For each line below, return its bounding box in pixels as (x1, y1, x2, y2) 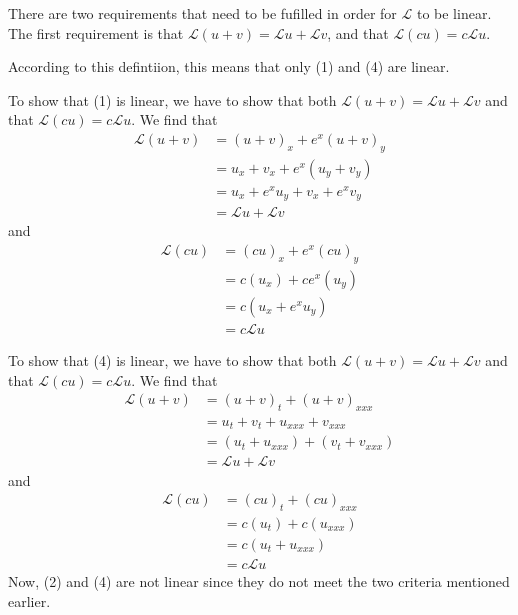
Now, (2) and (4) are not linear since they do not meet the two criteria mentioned (8, 571, 510, 592)
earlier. (8, 590, 51, 611)
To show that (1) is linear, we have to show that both (8, 89, 337, 110)
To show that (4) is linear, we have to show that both (8, 349, 337, 370)
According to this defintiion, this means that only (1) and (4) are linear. (8, 56, 450, 77)
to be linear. (416, 3, 492, 23)
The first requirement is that (8, 22, 184, 43)
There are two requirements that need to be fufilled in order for (8, 3, 397, 23)
